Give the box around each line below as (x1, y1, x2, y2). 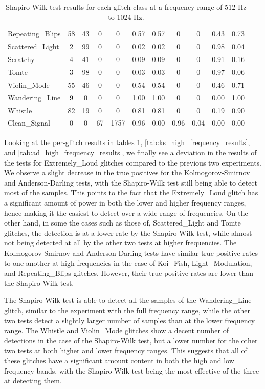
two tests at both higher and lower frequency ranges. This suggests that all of (4, 345, 247, 356)
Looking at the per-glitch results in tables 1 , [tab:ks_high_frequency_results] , (4, 137, 250, 148)
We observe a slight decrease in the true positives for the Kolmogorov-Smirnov (4, 167, 250, 178)
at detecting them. (4, 375, 62, 386)
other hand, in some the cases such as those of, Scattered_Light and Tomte (4, 217, 241, 228)
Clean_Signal (8, 117, 50, 128)
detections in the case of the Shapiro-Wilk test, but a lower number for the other (4, 335, 258, 345)
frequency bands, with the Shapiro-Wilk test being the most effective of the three (4, 365, 259, 376)
